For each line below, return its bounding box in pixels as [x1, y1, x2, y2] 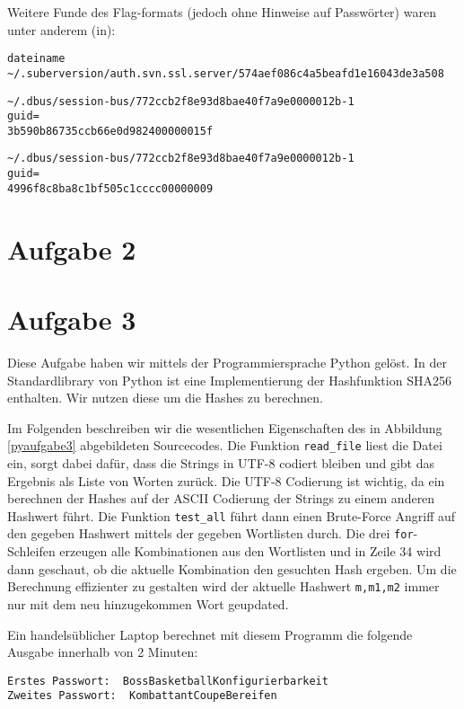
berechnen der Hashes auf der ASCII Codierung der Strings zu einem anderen [7, 489, 435, 508]
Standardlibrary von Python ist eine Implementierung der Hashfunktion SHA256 [7, 370, 451, 389]
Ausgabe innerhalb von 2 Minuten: [7, 643, 198, 661]
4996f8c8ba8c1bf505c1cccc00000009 [7, 182, 214, 195]
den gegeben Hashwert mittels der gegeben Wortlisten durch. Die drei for [7, 524, 414, 543]
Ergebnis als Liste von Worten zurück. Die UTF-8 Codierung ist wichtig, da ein [7, 471, 445, 490]
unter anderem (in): [7, 20, 116, 39]
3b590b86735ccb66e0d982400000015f [7, 124, 214, 137]
